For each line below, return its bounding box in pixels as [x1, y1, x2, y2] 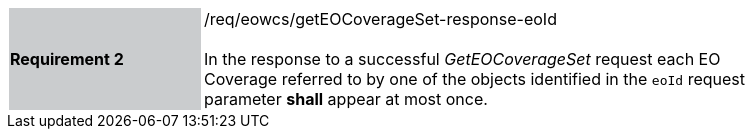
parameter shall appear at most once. [204, 89, 488, 109]
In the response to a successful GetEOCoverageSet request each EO [204, 49, 721, 69]
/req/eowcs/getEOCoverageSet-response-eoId [204, 9, 557, 29]
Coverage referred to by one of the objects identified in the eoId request [204, 69, 745, 89]
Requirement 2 [10, 49, 124, 69]
